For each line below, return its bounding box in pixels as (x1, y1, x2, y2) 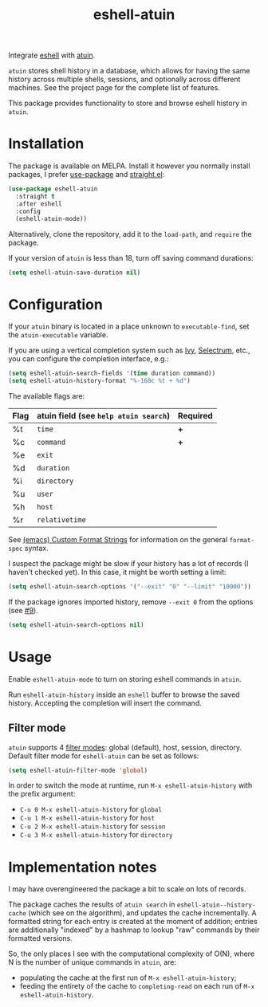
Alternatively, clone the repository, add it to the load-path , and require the (8, 229, 253, 238)
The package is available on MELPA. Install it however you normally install (8, 161, 250, 171)
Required (177, 411, 213, 422)
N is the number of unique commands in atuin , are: (8, 958, 177, 967)
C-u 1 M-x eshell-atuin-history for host (19, 813, 156, 823)
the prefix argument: (8, 789, 76, 799)
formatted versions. (8, 934, 73, 943)
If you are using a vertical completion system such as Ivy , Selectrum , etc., (8, 345, 250, 356)
